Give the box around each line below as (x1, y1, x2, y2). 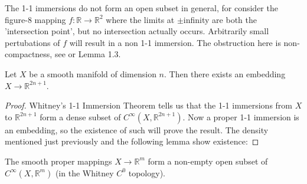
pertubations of (5, 36, 60, 48)
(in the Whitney (55, 166, 114, 179)
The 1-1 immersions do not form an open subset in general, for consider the (5, 2, 278, 14)
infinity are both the (183, 13, 257, 25)
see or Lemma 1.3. (54, 48, 121, 60)
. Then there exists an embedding (164, 67, 286, 80)
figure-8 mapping (5, 13, 66, 25)
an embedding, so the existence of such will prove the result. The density (5, 123, 269, 136)
